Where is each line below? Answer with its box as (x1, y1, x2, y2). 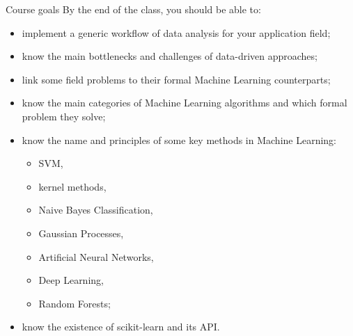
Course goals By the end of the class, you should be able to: (6, 2, 261, 16)
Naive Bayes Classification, (38, 202, 153, 217)
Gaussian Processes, (38, 225, 124, 240)
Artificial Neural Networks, (38, 249, 154, 264)
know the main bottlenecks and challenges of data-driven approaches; (22, 49, 317, 63)
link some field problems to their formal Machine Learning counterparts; (22, 72, 331, 86)
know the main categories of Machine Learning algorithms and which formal (22, 95, 347, 110)
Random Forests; (38, 296, 111, 310)
